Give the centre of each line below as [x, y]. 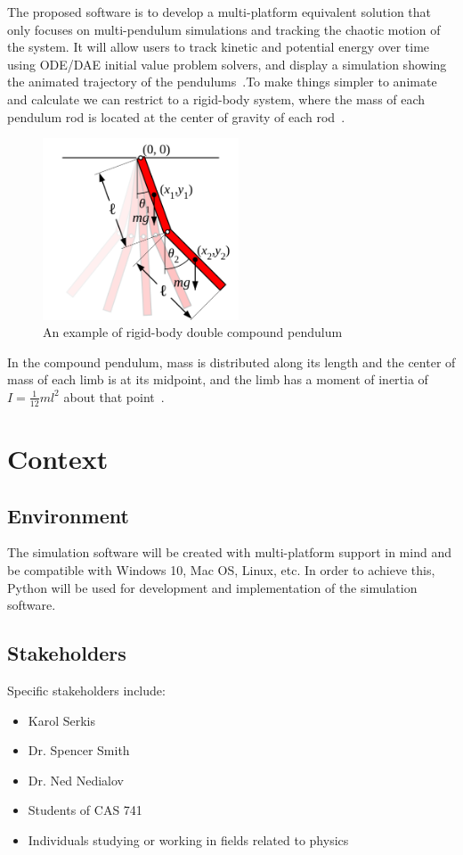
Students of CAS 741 [85, 810]
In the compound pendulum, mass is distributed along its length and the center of [231, 362]
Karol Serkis [62, 720]
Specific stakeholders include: [86, 690]
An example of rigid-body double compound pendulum [193, 332]
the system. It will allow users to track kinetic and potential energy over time [219, 47]
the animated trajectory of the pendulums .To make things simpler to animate [222, 82]
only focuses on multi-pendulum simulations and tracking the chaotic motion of [224, 29]
